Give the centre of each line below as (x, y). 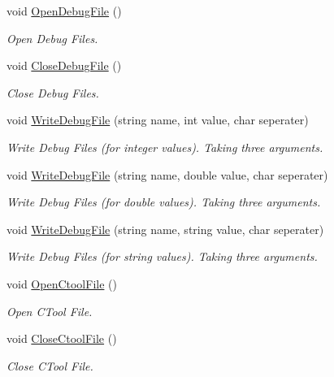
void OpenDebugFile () (64, 11)
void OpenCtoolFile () (62, 283)
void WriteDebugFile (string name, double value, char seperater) (167, 174)
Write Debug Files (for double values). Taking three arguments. (164, 202)
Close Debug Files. (53, 92)
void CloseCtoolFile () (62, 338)
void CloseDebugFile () (64, 65)
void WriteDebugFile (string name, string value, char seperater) (165, 229)
